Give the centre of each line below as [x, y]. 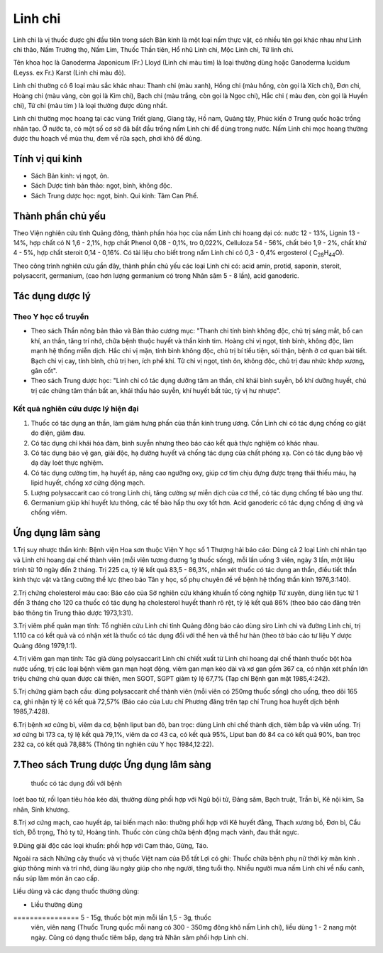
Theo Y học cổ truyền [51, 317]
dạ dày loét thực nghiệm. [67, 463]
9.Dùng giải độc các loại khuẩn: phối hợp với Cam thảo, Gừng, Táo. [111, 845]
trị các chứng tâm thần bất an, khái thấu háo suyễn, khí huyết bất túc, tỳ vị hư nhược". [156, 390]
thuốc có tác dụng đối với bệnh [76, 783]
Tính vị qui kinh [48, 159]
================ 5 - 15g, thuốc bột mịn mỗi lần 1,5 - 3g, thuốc [112, 917]
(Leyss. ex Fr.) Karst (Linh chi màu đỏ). [70, 72]
